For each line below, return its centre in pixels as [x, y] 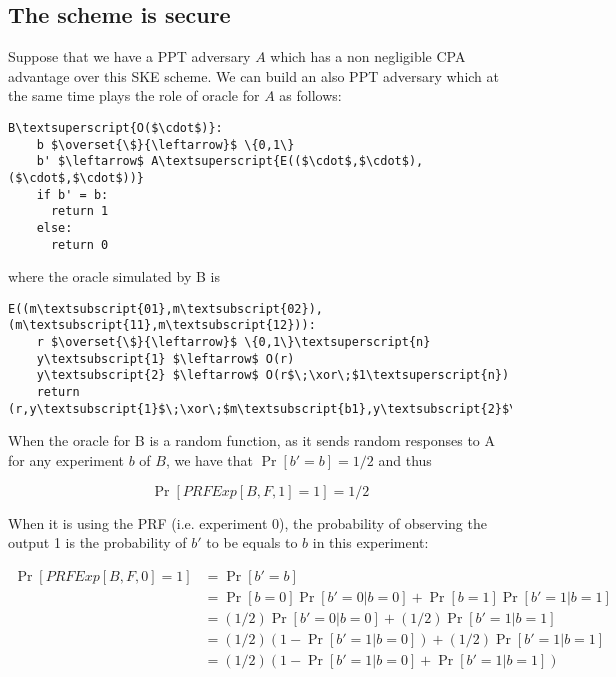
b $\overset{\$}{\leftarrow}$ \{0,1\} [165, 144]
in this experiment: [370, 542]
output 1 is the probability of [97, 542]
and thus [405, 460]
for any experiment [66, 460]
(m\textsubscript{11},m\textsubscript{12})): [162, 325]
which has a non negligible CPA [368, 56]
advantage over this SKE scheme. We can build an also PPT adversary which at [253, 75]
